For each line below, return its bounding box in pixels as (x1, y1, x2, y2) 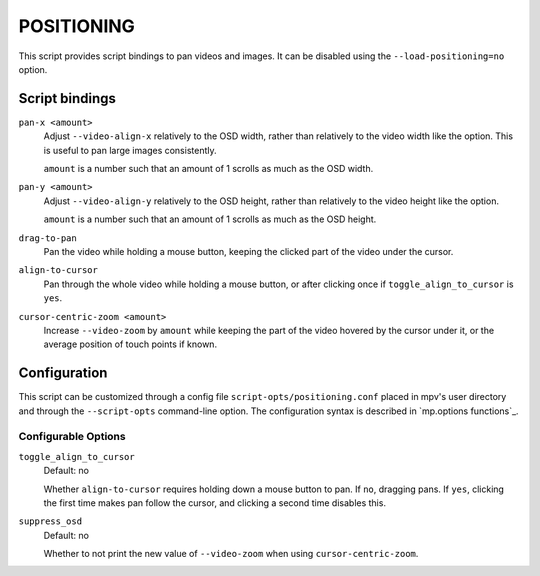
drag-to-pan (18, 232, 77, 244)
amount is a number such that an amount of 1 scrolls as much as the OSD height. (43, 213, 377, 225)
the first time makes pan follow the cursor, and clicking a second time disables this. (43, 496, 387, 509)
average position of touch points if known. (43, 338, 218, 350)
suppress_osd (18, 516, 83, 527)
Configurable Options (18, 430, 126, 444)
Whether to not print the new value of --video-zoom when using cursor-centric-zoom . (43, 548, 419, 560)
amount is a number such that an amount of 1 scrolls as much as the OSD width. (43, 163, 374, 175)
